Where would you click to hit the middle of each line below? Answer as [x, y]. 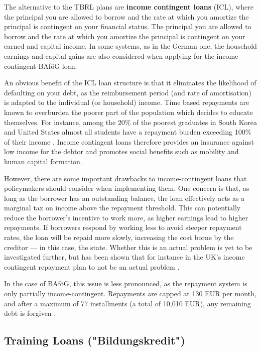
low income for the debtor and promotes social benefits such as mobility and [121, 151]
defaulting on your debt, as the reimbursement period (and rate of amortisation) [128, 92]
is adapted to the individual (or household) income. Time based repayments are [127, 102]
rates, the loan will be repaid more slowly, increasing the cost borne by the [119, 237]
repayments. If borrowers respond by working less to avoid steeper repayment [123, 227]
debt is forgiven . [30, 313]
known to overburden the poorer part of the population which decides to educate [128, 112]
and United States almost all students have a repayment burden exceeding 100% [128, 132]
